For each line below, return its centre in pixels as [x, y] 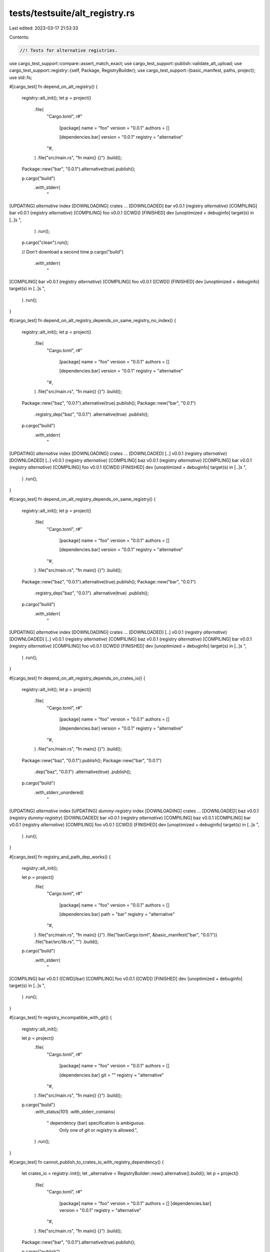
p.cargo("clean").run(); [45, 242]
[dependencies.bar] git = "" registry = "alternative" [112, 1075]
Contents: [19, 37]
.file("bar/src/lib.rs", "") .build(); [66, 942]
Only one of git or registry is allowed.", [98, 1130]
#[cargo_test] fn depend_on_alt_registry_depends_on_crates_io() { [77, 678]
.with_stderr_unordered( [59, 792]
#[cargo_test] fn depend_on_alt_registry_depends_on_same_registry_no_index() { [92, 321]
